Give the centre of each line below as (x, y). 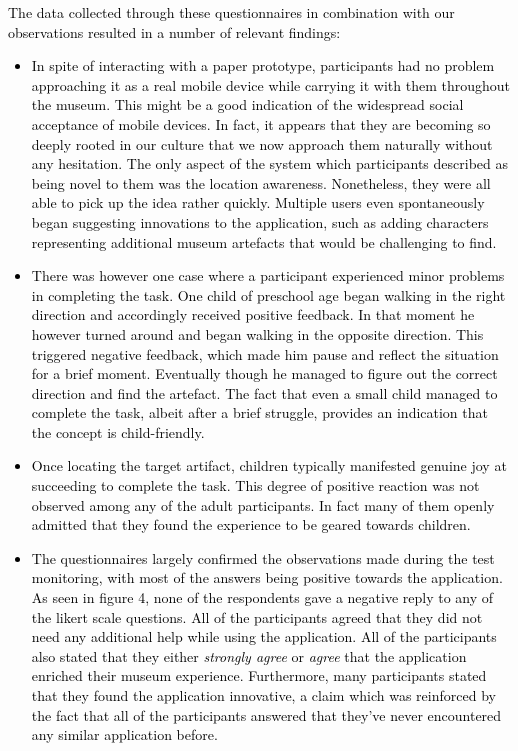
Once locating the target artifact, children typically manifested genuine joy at (269, 465)
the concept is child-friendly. (118, 431)
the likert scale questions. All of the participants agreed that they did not (257, 616)
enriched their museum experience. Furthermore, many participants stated (259, 675)
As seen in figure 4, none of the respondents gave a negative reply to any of (262, 597)
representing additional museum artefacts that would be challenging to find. (264, 241)
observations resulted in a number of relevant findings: (174, 31)
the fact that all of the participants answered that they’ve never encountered (266, 714)
